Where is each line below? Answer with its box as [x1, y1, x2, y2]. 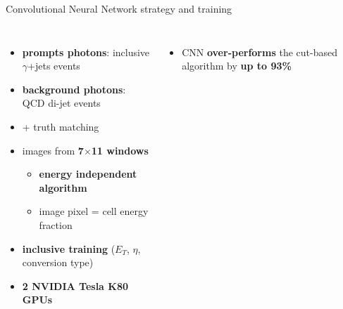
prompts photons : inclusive [22, 44, 150, 59]
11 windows [91, 143, 149, 157]
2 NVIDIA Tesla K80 [22, 278, 129, 293]
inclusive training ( [22, 241, 116, 256]
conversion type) [22, 255, 94, 270]
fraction [39, 217, 73, 232]
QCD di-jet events [22, 96, 101, 110]
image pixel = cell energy [39, 204, 149, 218]
